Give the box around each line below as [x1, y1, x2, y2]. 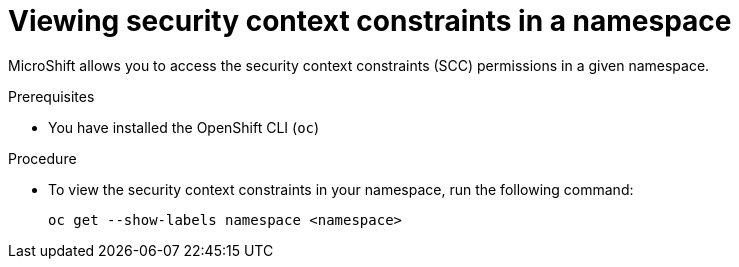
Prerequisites [8, 87, 95, 105]
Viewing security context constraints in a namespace [8, 4, 732, 38]
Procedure [8, 149, 77, 167]
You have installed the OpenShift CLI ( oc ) [48, 118, 320, 136]
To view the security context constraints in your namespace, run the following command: [48, 180, 634, 198]
